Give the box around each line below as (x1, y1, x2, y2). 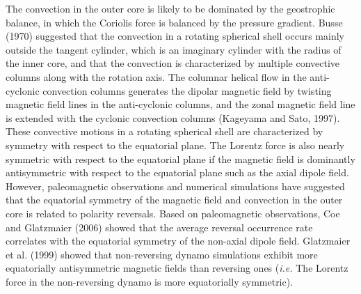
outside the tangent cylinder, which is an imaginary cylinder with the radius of (6, 42, 342, 56)
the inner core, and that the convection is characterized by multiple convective (6, 56, 340, 70)
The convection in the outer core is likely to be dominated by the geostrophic (6, 1, 335, 15)
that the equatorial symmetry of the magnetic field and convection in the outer (6, 192, 343, 207)
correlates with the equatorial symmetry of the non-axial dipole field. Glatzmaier (6, 233, 351, 248)
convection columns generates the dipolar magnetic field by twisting (42, 83, 332, 98)
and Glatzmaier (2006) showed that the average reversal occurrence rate (6, 219, 313, 234)
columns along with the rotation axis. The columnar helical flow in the (6, 69, 307, 84)
